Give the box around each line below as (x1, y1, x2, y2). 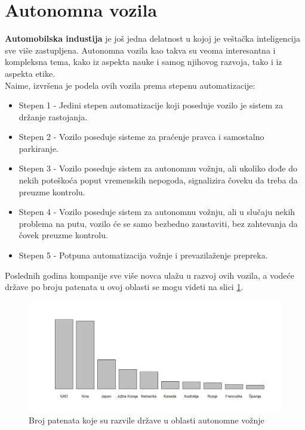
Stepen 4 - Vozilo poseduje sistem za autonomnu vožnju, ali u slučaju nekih (19, 205, 295, 218)
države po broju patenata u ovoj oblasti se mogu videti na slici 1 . (5, 281, 244, 293)
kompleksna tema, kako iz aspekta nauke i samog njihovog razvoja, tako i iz (5, 55, 282, 68)
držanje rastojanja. (19, 110, 88, 123)
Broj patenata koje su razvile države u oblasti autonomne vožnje (29, 414, 264, 426)
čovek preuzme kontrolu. (19, 229, 108, 241)
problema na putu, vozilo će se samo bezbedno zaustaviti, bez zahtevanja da (19, 217, 298, 229)
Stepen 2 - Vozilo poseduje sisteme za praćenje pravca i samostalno (19, 130, 264, 143)
